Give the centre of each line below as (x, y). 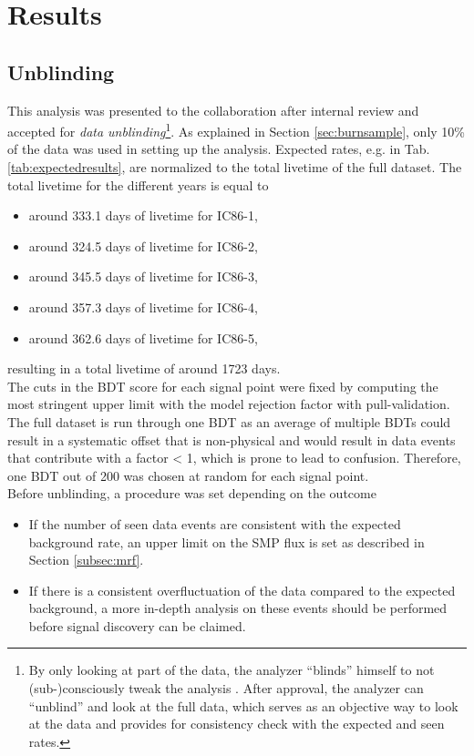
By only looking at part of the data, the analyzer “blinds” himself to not (232, 670)
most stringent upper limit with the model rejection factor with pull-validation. (229, 404)
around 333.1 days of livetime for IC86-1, (143, 215)
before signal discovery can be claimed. (137, 625)
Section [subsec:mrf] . (86, 560)
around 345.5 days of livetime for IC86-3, (143, 276)
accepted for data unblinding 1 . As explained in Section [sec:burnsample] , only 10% (236, 130)
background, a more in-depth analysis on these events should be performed (238, 608)
